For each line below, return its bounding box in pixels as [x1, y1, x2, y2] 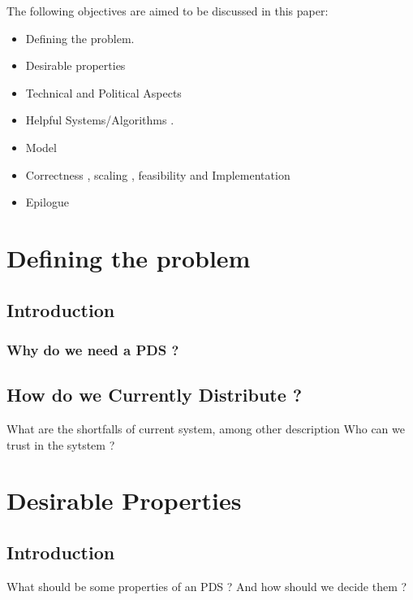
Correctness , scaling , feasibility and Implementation [25, 166, 290, 183]
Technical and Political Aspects [25, 84, 182, 101]
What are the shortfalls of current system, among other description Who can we [6, 420, 405, 437]
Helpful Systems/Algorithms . [25, 111, 174, 128]
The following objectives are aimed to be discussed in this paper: [6, 2, 329, 19]
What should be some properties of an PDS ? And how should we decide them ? [6, 577, 407, 594]
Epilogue [25, 193, 69, 211]
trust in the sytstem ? [6, 436, 115, 453]
